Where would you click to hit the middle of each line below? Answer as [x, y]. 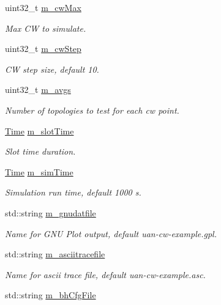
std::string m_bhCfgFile [51, 295]
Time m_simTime [39, 171]
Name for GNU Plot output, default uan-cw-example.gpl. [111, 233]
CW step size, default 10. [52, 69]
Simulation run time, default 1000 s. [73, 192]
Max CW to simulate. [46, 28]
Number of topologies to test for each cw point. [92, 110]
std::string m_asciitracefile [55, 254]
